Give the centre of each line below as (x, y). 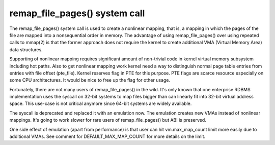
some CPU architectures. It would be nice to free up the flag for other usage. (90, 80)
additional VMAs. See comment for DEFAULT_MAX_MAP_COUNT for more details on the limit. (107, 136)
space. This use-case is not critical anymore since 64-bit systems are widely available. (101, 103)
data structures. (26, 49)
